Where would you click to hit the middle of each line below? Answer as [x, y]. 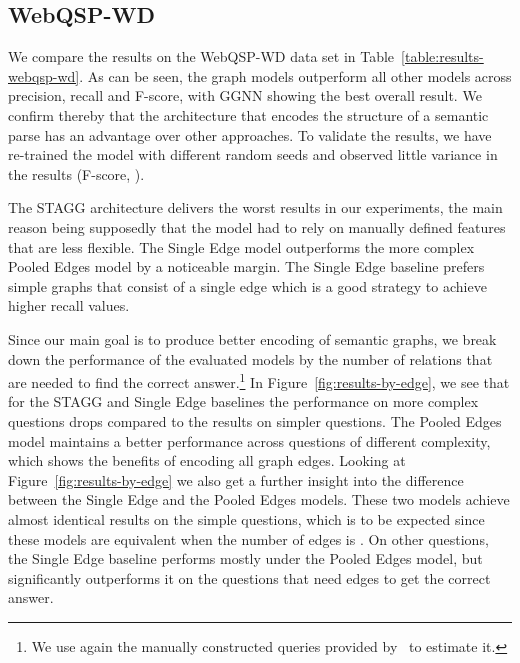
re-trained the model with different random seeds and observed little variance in [253, 154]
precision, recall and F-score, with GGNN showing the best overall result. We [245, 95]
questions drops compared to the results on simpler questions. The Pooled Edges [255, 420]
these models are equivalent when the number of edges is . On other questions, [248, 538]
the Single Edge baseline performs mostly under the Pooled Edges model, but [245, 558]
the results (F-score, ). [76, 173]
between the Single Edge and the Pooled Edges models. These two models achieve [259, 499]
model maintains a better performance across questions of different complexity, [249, 440]
